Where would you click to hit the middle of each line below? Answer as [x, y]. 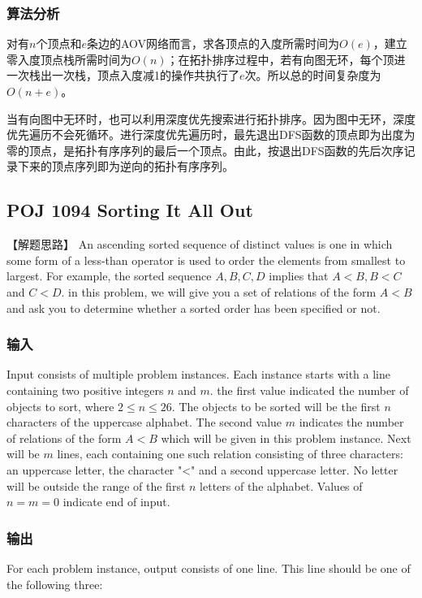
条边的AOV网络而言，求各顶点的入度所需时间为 [213, 43]
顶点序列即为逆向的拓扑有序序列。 [142, 166]
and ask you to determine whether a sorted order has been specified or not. [194, 308]
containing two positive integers [85, 390]
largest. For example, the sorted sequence [109, 276]
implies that [299, 276]
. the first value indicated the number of [309, 390]
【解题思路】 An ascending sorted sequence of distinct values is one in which [200, 244]
